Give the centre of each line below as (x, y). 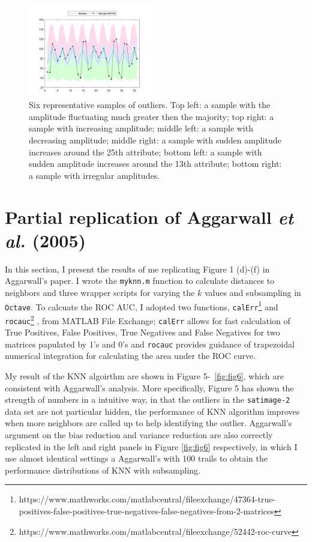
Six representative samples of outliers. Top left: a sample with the (150, 105)
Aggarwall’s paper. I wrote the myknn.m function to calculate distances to (140, 281)
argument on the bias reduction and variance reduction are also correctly (139, 435)
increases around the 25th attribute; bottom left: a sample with (145, 152)
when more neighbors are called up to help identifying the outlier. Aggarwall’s (148, 423)
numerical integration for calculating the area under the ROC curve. (130, 356)
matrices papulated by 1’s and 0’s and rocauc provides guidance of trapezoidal (150, 344)
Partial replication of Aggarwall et (149, 217)
